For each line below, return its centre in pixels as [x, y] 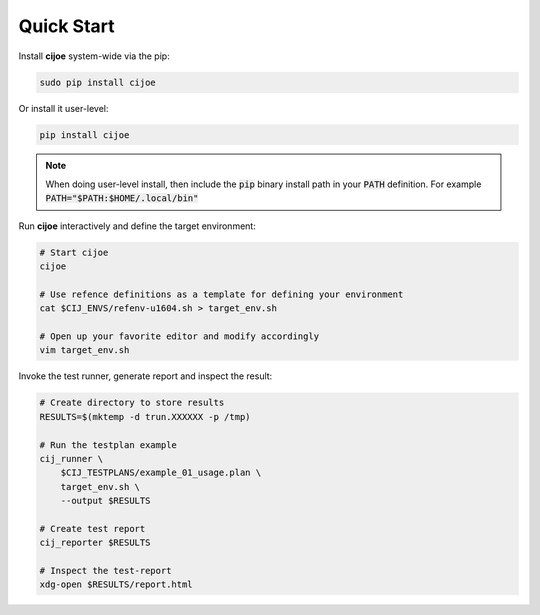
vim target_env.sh [84, 350]
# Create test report [92, 528]
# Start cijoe [74, 252]
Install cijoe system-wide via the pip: [94, 56]
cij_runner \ [71, 458]
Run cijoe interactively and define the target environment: [137, 226]
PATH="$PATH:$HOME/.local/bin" [122, 198]
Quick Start [66, 26]
